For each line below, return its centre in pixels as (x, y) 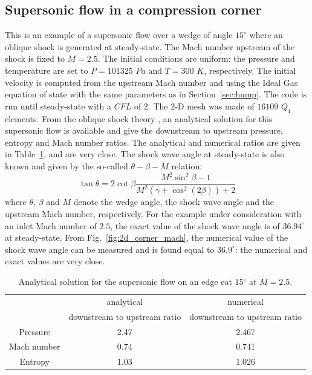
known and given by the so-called (67, 165)
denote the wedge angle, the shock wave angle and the (174, 202)
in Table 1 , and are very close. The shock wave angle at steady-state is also (145, 154)
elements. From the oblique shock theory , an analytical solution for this (139, 118)
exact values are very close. (55, 261)
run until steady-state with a (58, 106)
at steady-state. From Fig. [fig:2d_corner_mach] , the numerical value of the (147, 237)
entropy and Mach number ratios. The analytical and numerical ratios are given (153, 142)
